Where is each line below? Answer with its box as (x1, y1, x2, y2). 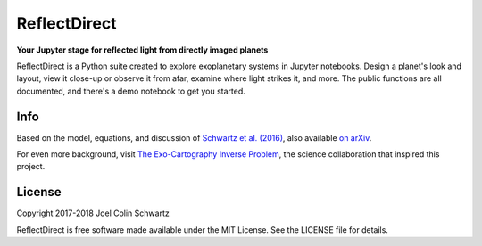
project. (16, 161, 46, 172)
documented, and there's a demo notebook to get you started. (16, 86, 245, 96)
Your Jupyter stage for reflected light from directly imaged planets (16, 45, 269, 55)
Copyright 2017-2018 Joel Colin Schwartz (16, 208, 170, 218)
